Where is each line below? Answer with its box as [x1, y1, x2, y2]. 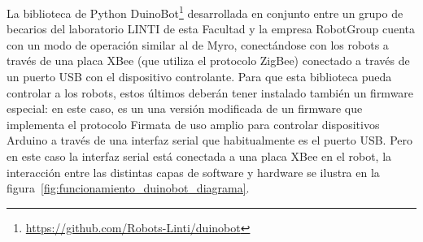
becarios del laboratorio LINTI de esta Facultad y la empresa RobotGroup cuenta [7, 20, 415, 37]
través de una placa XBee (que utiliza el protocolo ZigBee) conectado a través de [7, 52, 410, 69]
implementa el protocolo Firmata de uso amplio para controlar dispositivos [7, 115, 380, 132]
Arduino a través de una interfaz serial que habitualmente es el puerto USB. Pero [7, 132, 413, 149]
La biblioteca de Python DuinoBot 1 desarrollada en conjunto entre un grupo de [7, 2, 403, 21]
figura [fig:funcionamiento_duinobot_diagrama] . [7, 179, 250, 197]
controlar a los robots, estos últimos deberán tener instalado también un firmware [7, 84, 414, 101]
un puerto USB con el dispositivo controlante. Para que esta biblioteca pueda [7, 68, 392, 85]
